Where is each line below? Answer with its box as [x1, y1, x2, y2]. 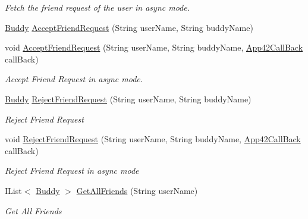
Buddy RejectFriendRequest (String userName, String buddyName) [5, 92, 252, 105]
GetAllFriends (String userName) [76, 184, 198, 196]
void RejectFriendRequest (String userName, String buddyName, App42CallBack [5, 133, 301, 145]
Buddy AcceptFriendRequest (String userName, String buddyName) [5, 21, 253, 33]
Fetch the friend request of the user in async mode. [5, 1, 190, 13]
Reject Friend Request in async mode [5, 164, 139, 177]
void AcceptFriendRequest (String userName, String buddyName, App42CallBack [5, 41, 303, 54]
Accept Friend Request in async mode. [5, 73, 143, 85]
